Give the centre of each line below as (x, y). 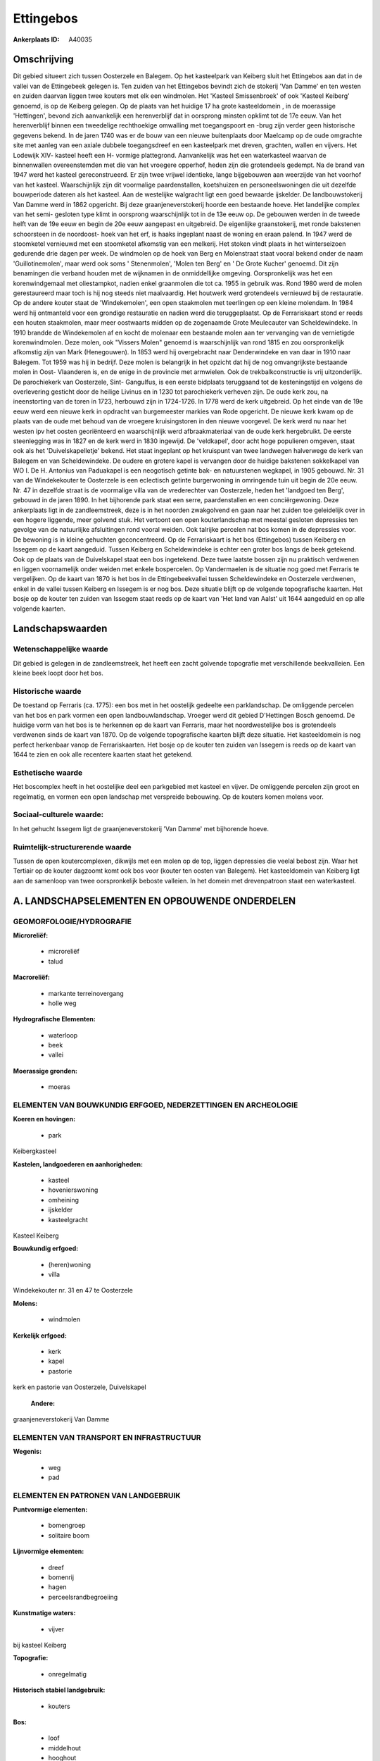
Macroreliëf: (32, 977)
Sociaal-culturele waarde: (58, 815)
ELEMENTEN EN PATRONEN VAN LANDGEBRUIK (97, 1495)
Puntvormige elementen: (50, 1510)
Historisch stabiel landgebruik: (59, 1690)
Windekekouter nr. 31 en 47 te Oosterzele (73, 1290)
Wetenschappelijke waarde (61, 649)
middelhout (64, 1748)
